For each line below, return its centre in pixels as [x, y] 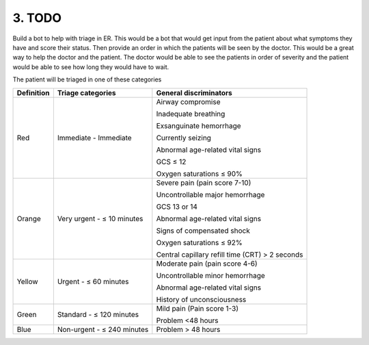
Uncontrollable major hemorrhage [210, 194]
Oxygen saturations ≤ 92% [199, 242]
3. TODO [37, 18]
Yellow [27, 281]
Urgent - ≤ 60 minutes [93, 281]
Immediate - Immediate [95, 138]
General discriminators [194, 92]
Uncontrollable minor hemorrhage [211, 275]
